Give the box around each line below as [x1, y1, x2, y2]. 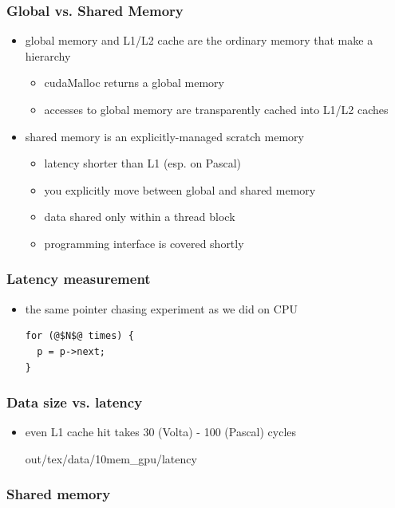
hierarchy [25, 47, 71, 64]
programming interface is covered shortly [44, 234, 244, 251]
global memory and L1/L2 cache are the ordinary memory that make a [25, 32, 373, 49]
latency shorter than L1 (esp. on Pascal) [44, 155, 242, 171]
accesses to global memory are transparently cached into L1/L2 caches [44, 101, 389, 117]
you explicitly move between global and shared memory [44, 181, 316, 198]
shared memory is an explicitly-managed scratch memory [25, 128, 304, 144]
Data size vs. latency [6, 392, 143, 412]
